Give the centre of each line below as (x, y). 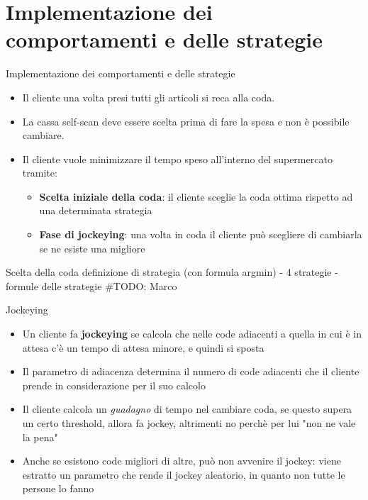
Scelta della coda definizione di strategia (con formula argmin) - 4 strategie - (172, 272)
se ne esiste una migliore (92, 248)
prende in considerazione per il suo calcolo (114, 385)
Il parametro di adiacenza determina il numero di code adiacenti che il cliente (191, 371)
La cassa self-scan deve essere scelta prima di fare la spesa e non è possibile (186, 121)
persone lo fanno (58, 488)
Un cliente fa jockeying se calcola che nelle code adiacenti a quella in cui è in (192, 334)
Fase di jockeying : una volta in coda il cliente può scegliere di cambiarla (201, 234)
